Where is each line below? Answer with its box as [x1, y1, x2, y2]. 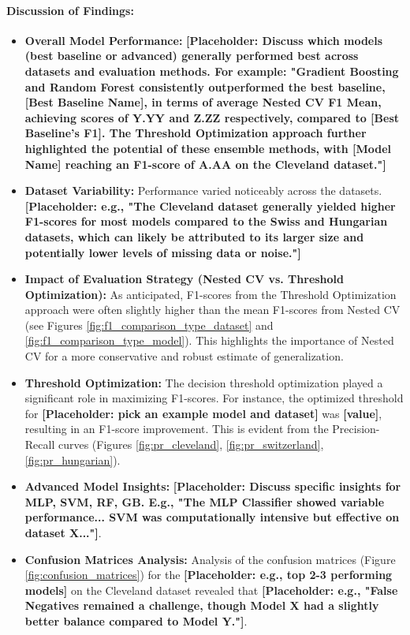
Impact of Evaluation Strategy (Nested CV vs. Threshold [24, 271, 345, 287]
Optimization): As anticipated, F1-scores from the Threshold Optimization [24, 286, 397, 302]
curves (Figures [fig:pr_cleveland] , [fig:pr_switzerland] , [58, 436, 324, 453]
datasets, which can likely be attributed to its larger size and [24, 228, 364, 245]
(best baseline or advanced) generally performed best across [24, 47, 359, 64]
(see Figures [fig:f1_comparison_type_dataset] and [24, 316, 274, 333]
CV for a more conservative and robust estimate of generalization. [24, 348, 344, 364]
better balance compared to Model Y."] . [24, 612, 248, 629]
